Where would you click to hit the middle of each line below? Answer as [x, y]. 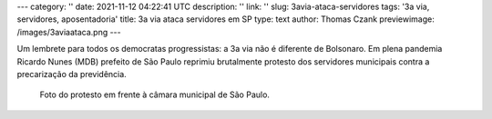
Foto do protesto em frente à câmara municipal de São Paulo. [155, 94]
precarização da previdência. [72, 74]
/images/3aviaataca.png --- [69, 32]
